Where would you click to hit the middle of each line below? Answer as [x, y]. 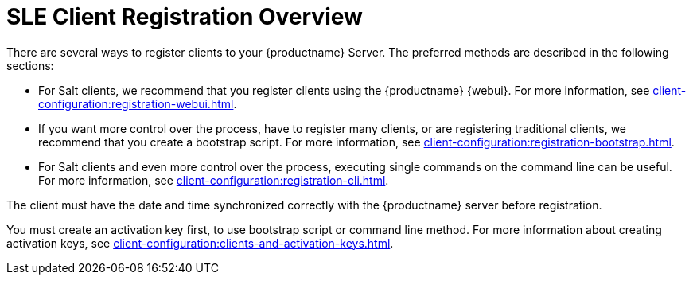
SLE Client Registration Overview [185, 17]
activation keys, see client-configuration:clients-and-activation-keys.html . [200, 243]
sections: [30, 65]
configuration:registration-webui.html [136, 103]
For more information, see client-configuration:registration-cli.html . [214, 180]
